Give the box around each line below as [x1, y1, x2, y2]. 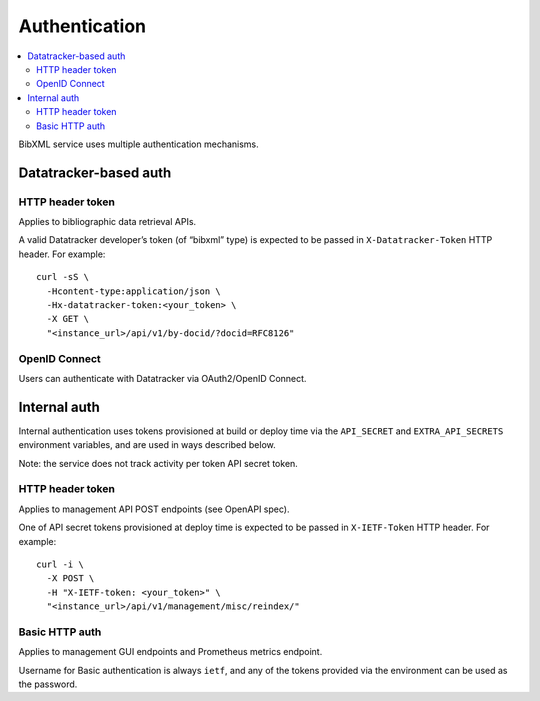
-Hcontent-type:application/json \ [46, 285, 222, 297]
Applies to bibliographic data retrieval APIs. [18, 216, 197, 228]
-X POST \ [46, 573, 95, 584]
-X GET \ [46, 313, 90, 325]
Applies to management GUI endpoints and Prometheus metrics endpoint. [18, 646, 323, 658]
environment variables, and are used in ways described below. [18, 439, 276, 451]
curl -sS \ [36, 271, 90, 283]
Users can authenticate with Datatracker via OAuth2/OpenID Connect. [18, 372, 307, 384]
